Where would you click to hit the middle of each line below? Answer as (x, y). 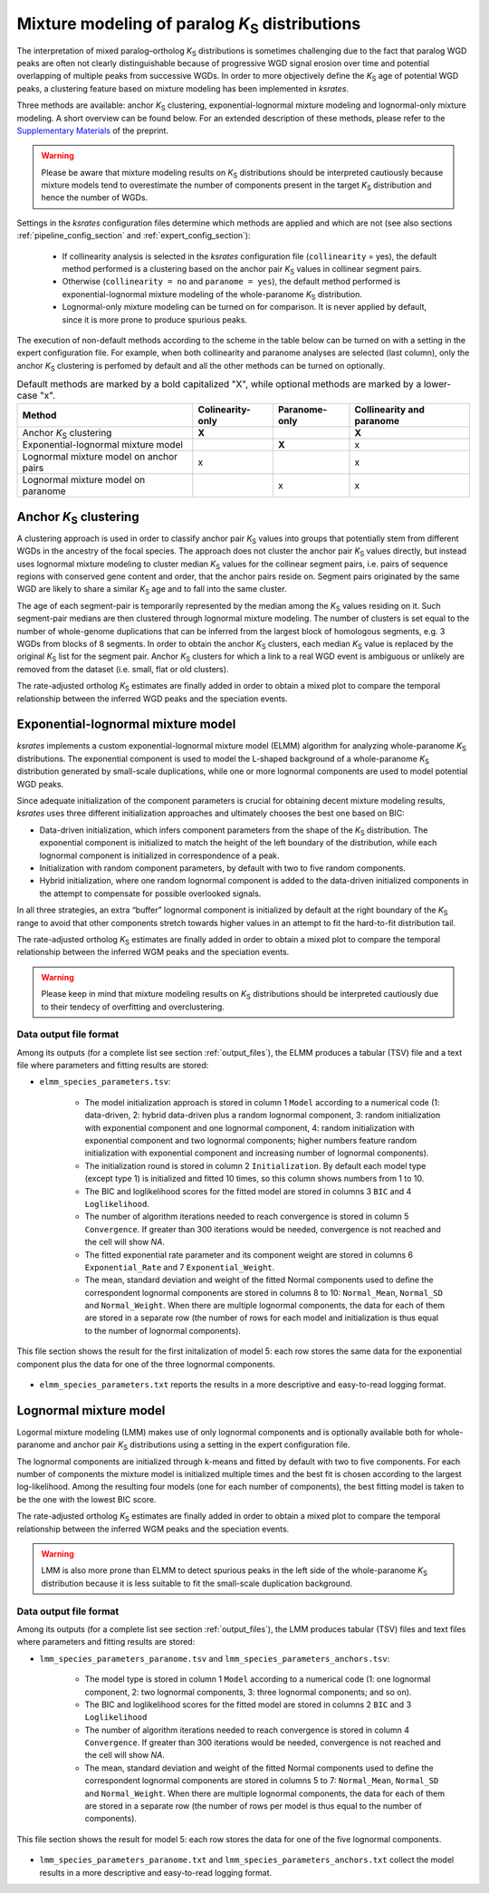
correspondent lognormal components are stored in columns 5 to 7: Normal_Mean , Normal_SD (262, 1781)
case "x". (36, 396)
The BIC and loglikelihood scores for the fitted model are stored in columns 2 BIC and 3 (248, 1705)
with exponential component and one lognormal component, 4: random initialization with (250, 1127)
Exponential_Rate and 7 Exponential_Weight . (180, 1267)
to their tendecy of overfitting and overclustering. (133, 1007)
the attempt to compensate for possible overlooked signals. (150, 893)
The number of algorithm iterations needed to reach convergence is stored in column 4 (247, 1730)
